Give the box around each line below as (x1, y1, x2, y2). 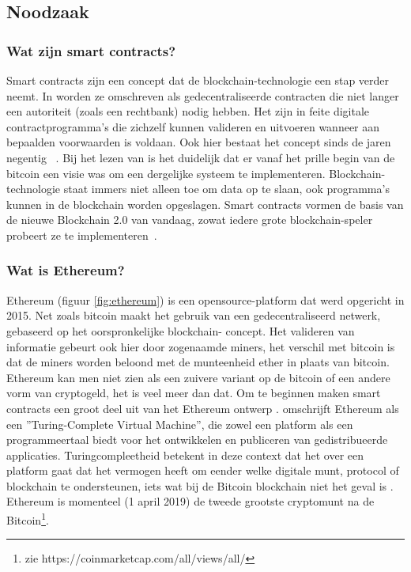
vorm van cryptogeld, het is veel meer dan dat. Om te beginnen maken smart (6, 384, 381, 401)
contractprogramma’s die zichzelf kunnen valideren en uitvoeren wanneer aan (6, 118, 380, 134)
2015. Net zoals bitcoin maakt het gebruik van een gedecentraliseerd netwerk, (6, 307, 381, 324)
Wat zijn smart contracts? (6, 40, 176, 60)
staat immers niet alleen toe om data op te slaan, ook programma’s (63, 180, 390, 197)
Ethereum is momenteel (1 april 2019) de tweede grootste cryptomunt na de (6, 493, 375, 509)
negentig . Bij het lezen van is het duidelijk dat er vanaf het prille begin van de (6, 149, 395, 165)
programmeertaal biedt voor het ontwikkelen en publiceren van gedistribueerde (6, 431, 388, 448)
